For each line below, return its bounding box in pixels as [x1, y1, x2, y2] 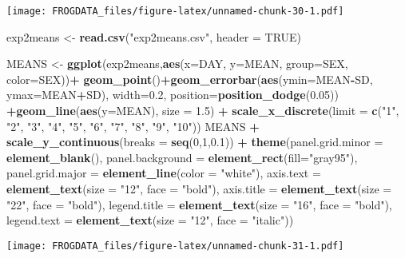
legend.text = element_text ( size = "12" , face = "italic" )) [6, 212, 294, 228]
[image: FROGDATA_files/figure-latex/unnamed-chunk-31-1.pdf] [6, 240, 344, 252]
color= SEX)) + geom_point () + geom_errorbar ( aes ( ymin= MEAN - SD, [6, 70, 373, 87]
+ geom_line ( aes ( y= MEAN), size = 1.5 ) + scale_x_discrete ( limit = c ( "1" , [6, 102, 399, 119]
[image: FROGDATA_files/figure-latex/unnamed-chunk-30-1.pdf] [6, 6, 344, 17]
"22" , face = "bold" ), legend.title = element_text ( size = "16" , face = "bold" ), [6, 196, 392, 212]
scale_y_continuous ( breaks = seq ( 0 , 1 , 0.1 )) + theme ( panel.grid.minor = [6, 133, 383, 150]
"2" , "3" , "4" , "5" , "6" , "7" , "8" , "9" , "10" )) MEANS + [6, 117, 260, 134]
